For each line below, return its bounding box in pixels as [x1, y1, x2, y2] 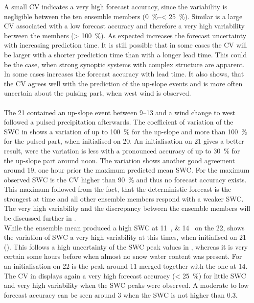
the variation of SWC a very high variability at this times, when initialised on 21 [4, 232, 247, 242]
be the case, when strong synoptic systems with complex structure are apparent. [4, 59, 245, 69]
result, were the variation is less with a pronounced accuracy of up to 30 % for [4, 145, 240, 155]
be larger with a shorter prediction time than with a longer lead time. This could [4, 49, 247, 59]
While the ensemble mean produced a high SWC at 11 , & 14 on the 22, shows [4, 222, 245, 232]
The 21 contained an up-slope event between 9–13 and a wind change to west [4, 107, 235, 117]
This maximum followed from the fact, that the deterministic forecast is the [4, 184, 231, 194]
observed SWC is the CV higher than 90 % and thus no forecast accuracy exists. [4, 174, 247, 184]
